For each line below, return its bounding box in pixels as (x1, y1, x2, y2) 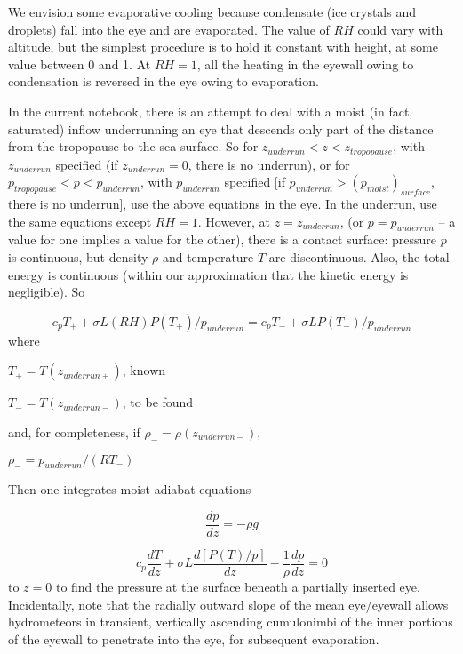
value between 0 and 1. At (8, 54, 151, 73)
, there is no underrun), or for (188, 155, 350, 173)
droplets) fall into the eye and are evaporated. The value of (8, 20, 330, 38)
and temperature (162, 247, 254, 266)
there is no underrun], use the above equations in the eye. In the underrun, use (8, 195, 437, 212)
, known (122, 361, 166, 379)
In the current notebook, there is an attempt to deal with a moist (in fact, (8, 101, 413, 120)
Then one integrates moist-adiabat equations (8, 480, 251, 498)
